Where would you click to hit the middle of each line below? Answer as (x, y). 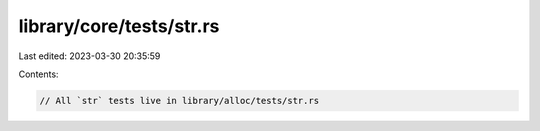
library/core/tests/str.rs (119, 26)
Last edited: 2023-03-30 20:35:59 (89, 56)
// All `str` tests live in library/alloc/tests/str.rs (179, 100)
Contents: (38, 74)
